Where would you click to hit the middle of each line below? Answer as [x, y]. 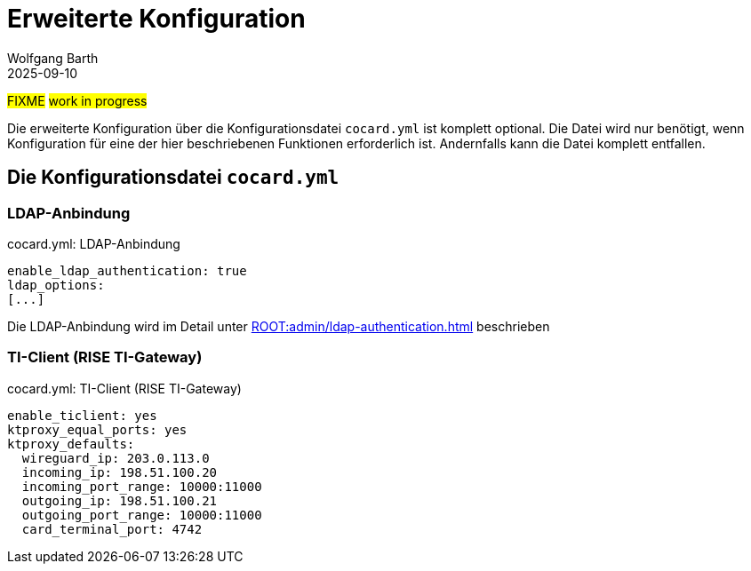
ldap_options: [56, 285]
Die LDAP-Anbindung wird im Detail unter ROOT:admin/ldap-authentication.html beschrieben [279, 326]
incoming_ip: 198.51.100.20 [120, 472]
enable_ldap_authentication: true [127, 270]
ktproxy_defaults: [71, 444]
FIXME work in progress [77, 100]
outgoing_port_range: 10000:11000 [142, 515]
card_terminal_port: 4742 [112, 529]
